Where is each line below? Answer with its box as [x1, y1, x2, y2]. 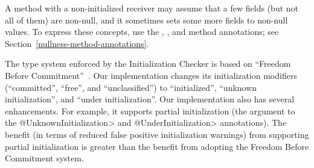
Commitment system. [5, 152, 84, 164]
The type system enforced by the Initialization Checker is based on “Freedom [5, 57, 291, 70]
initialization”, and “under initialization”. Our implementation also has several [5, 93, 295, 105]
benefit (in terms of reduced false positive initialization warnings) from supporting [5, 128, 309, 140]
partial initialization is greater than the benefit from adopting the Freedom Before [5, 140, 309, 152]
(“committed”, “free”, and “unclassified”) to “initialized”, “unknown [5, 81, 257, 93]
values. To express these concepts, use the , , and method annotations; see [5, 25, 279, 38]
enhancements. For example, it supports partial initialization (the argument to [5, 104, 295, 117]
